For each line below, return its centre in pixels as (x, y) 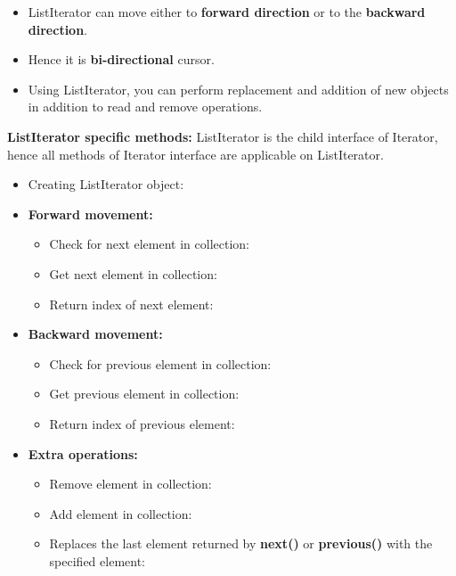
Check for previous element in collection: (160, 363)
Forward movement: (90, 214)
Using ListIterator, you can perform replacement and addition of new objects (238, 89)
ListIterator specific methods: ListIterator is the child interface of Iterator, (223, 136)
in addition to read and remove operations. (145, 107)
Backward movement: (95, 334)
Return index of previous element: (142, 423)
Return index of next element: (131, 304)
